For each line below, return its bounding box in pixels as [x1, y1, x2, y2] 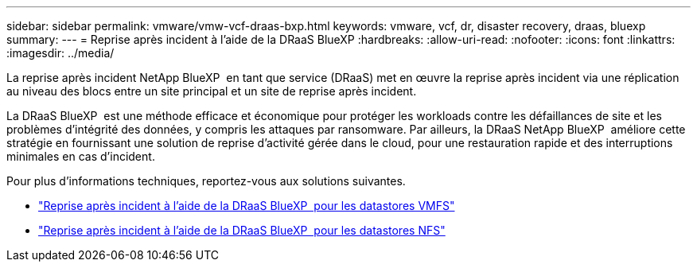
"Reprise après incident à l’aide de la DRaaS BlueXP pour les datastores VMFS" [38, 199, 455, 212]
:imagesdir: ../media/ [6, 46, 115, 60]
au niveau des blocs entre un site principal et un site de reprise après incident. [6, 84, 417, 98]
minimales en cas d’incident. [6, 150, 155, 163]
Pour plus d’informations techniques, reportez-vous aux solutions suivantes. [6, 174, 406, 188]
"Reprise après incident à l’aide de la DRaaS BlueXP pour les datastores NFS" [38, 223, 446, 237]
